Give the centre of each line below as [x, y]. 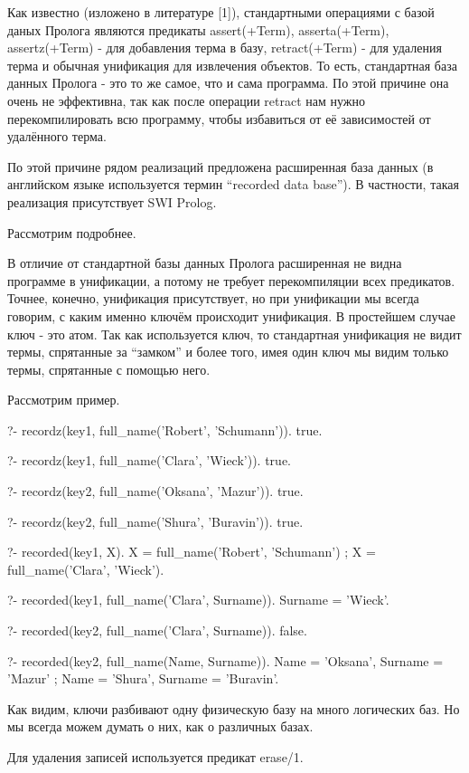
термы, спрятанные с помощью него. [109, 369]
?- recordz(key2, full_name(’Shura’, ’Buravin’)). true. [155, 521]
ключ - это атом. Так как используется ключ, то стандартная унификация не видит [234, 334]
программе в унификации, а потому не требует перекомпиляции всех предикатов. [231, 280]
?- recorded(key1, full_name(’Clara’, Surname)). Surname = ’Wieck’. [198, 600]
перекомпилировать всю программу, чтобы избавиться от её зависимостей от [219, 118]
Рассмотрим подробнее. [72, 232]
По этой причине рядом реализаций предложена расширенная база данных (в [220, 166]
